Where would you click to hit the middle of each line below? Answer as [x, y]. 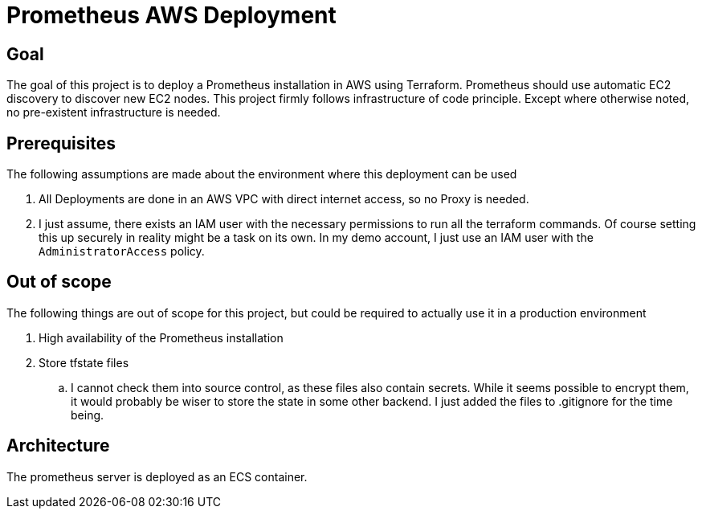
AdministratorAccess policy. [122, 251]
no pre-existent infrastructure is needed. [114, 112]
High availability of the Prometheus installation [161, 337]
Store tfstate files [84, 362]
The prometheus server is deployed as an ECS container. [157, 476]
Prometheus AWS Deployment [171, 15]
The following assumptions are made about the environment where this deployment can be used [262, 174]
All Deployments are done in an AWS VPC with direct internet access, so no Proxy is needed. [284, 199]
